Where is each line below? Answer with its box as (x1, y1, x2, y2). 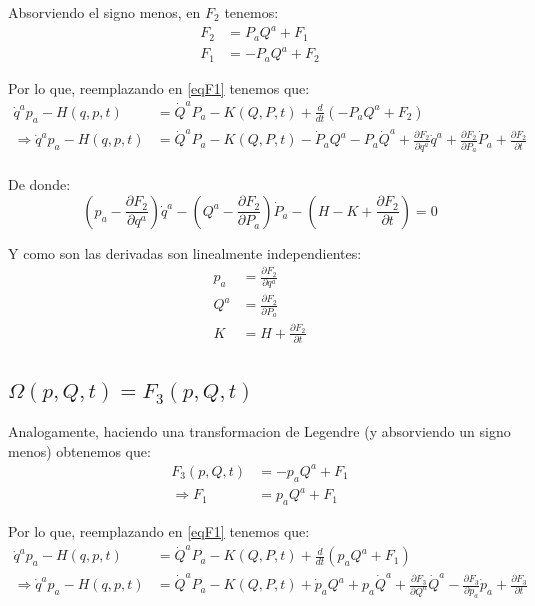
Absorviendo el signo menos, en (8, 2, 201, 22)
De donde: (8, 174, 71, 195)
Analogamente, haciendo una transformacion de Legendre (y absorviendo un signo (8, 421, 511, 442)
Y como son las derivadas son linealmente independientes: (8, 242, 362, 263)
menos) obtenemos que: (8, 440, 151, 461)
